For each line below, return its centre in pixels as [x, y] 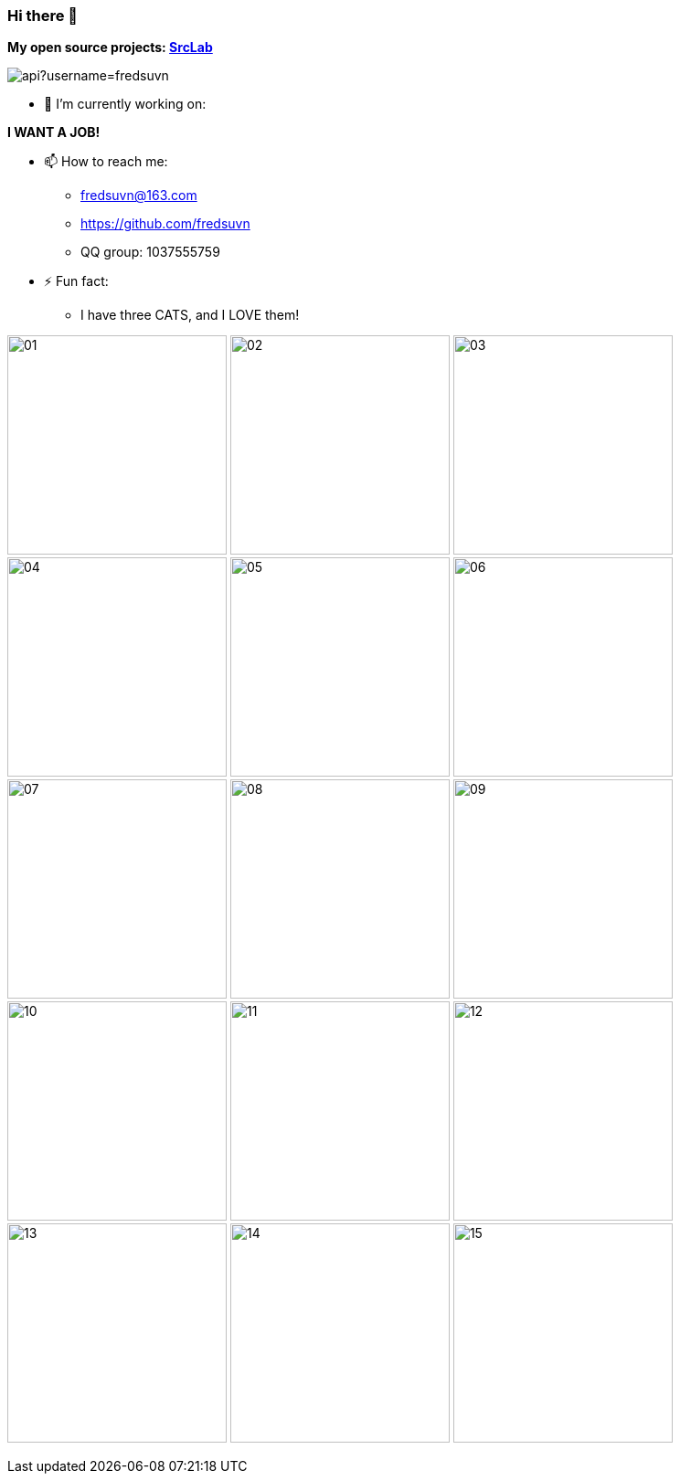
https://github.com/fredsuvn [165, 224]
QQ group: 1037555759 [150, 252]
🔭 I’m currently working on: [125, 104]
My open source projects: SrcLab [110, 48]
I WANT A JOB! [54, 132]
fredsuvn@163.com [139, 196]
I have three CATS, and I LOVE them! [190, 315]
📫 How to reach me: [106, 162]
